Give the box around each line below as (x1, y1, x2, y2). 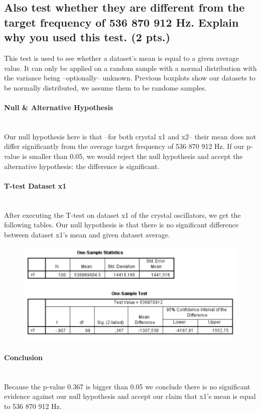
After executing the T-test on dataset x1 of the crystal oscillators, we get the (4, 209, 241, 220)
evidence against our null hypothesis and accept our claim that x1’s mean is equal (4, 391, 256, 401)
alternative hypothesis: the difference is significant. (4, 160, 160, 171)
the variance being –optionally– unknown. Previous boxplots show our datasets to (4, 72, 255, 83)
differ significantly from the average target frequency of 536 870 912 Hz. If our (4, 141, 244, 151)
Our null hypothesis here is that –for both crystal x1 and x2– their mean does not (4, 131, 256, 141)
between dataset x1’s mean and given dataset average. (4, 229, 171, 239)
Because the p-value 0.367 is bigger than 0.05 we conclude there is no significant (4, 381, 250, 391)
